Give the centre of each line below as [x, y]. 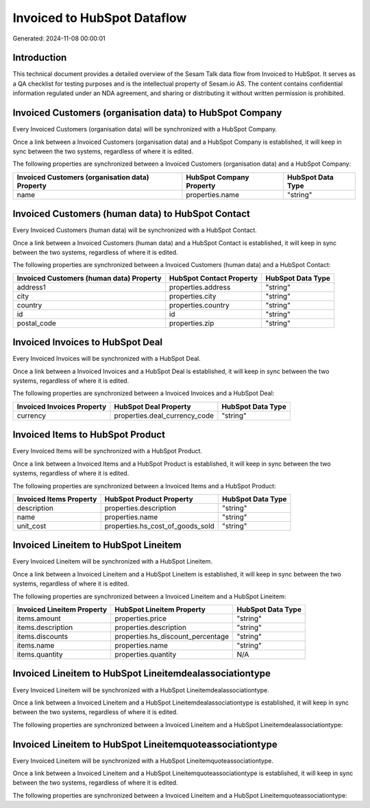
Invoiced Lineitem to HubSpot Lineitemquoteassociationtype [145, 744]
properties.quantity [146, 655]
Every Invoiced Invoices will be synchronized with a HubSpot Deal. [107, 359]
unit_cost [32, 526]
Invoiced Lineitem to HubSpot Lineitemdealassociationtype [141, 673]
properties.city [193, 296]
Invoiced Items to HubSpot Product [89, 435]
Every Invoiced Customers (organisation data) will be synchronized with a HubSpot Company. [145, 129]
